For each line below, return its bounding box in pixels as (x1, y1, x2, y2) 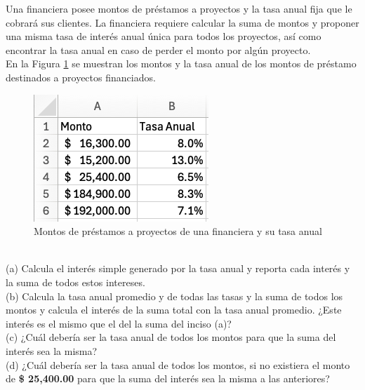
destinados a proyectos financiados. (6, 69, 156, 84)
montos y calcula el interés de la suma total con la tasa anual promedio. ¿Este (6, 302, 342, 317)
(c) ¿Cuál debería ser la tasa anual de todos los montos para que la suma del (6, 330, 336, 344)
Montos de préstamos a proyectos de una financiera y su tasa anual (34, 224, 322, 238)
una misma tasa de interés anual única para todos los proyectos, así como (6, 29, 321, 43)
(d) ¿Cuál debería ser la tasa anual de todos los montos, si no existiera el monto (6, 357, 350, 372)
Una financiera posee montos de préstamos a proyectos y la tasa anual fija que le (6, 1, 352, 15)
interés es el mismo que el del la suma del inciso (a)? (6, 316, 232, 330)
